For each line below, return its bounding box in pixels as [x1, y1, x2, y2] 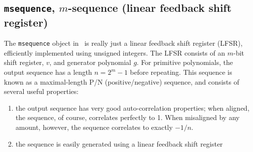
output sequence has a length [4, 67, 92, 77]
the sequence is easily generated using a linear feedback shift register [15, 138, 223, 149]
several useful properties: [4, 86, 79, 96]
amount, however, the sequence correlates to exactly [15, 122, 173, 132]
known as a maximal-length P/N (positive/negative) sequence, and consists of [4, 76, 240, 87]
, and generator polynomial [49, 57, 131, 67]
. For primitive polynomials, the [137, 57, 233, 67]
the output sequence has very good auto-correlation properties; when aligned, [15, 102, 250, 113]
